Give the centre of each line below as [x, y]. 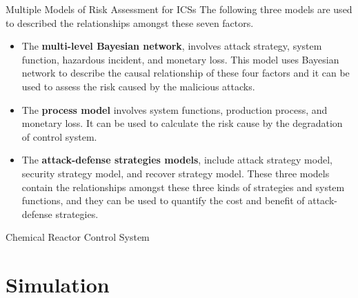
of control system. [59, 136]
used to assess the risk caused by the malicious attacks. [138, 86]
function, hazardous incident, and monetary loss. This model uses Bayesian [180, 59]
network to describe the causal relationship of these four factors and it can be [186, 73]
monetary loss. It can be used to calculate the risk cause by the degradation [182, 123]
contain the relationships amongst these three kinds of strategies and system [183, 187]
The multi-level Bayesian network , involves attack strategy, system [172, 46]
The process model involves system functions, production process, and [175, 109]
